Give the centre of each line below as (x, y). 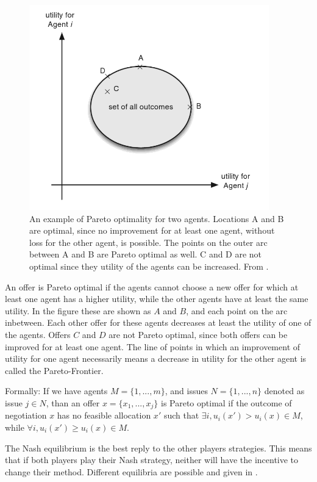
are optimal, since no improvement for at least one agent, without (152, 230)
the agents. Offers (38, 334)
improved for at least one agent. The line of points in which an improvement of (153, 346)
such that (181, 415)
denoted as (284, 391)
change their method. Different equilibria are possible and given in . (131, 471)
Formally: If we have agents (56, 391)
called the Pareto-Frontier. (54, 370)
